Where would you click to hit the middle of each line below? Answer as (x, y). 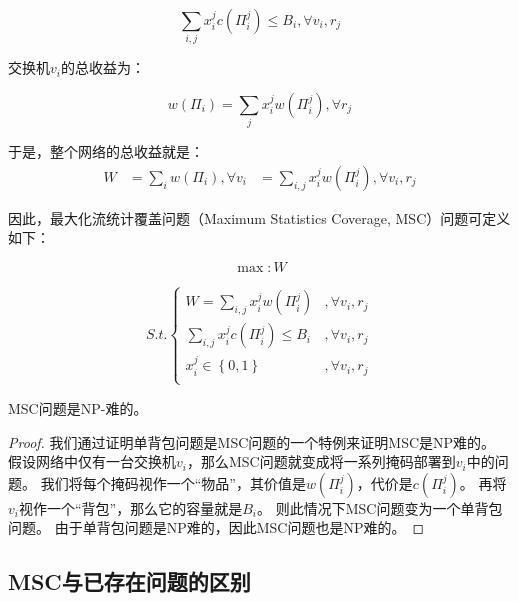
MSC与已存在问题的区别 (129, 581)
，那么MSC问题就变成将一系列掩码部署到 (321, 461)
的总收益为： (102, 67)
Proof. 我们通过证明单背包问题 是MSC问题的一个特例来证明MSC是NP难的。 (252, 441)
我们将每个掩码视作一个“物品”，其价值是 (173, 482)
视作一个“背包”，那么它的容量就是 (130, 507)
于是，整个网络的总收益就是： (106, 151)
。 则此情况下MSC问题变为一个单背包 (380, 507)
